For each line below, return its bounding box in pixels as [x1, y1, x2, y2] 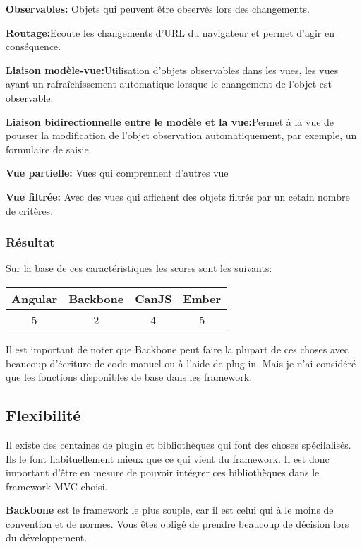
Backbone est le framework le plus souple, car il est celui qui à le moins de [6, 502, 334, 517]
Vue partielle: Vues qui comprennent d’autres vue [6, 165, 229, 180]
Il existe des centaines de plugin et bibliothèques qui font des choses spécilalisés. [6, 437, 351, 451]
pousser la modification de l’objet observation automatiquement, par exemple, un [6, 128, 357, 143]
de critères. [6, 203, 54, 218]
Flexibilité [6, 404, 81, 426]
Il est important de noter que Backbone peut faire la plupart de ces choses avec [6, 341, 349, 356]
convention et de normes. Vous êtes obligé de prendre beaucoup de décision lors [6, 516, 349, 531]
